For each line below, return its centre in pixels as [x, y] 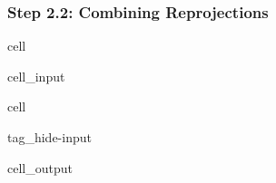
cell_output [40, 167]
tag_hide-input [49, 137]
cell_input [36, 76]
